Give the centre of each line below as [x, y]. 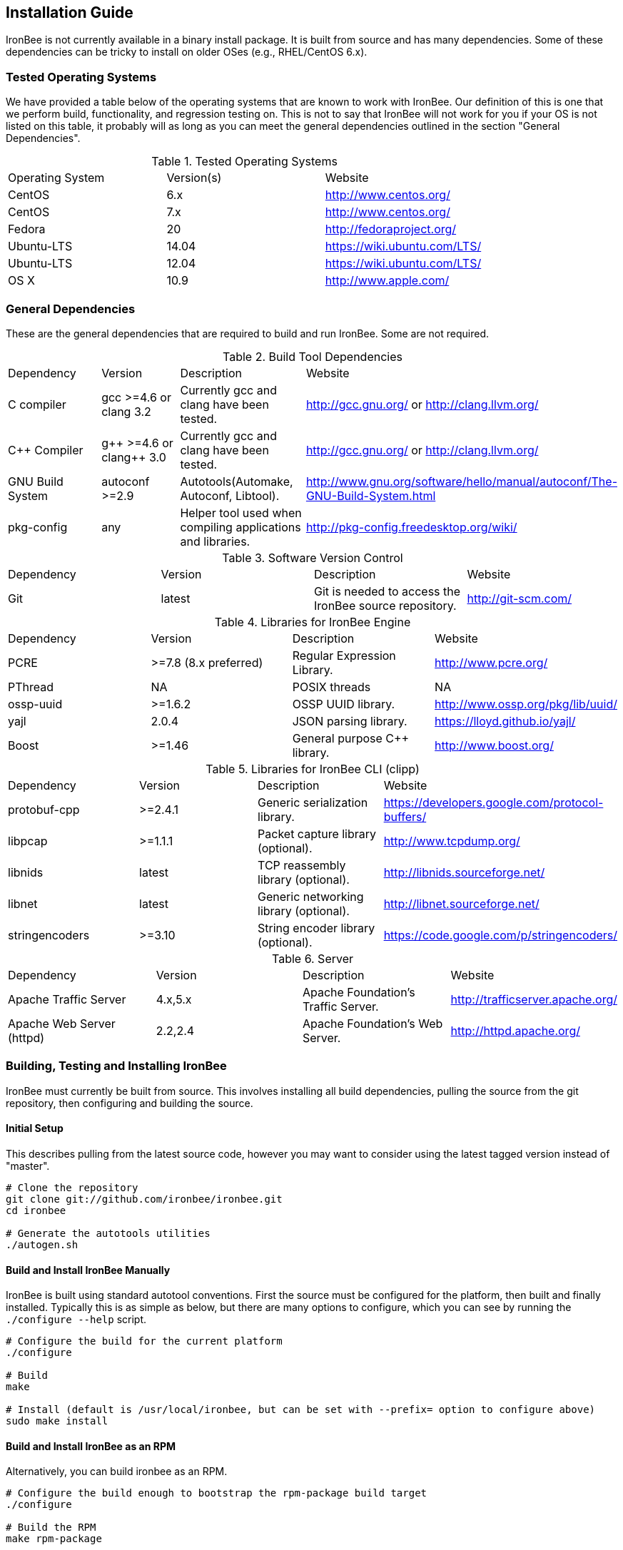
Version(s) [194, 178]
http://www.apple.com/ [387, 281]
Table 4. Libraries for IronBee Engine [313, 622]
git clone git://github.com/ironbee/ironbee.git [144, 1199]
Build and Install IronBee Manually [88, 1270]
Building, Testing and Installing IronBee [116, 1066]
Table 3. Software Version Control [313, 557]
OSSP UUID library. [344, 704]
